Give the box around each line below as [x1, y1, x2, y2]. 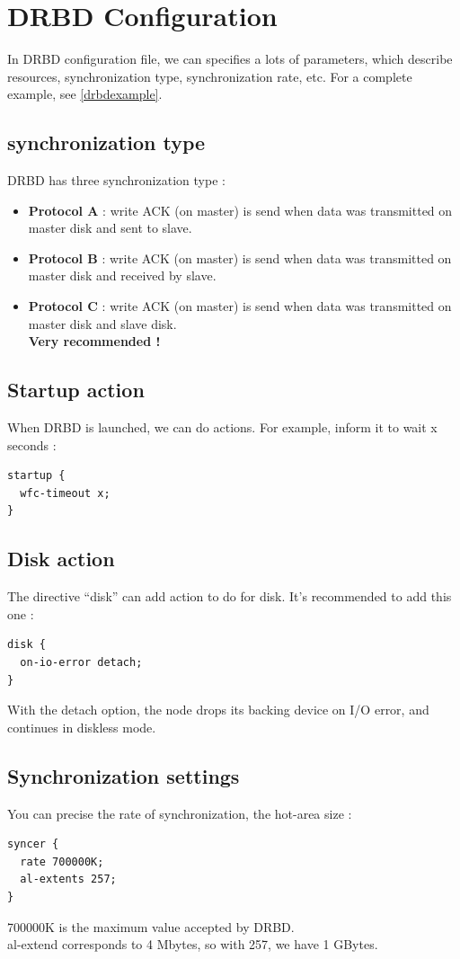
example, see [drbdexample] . [7, 84, 163, 103]
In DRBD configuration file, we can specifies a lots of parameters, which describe [7, 49, 453, 68]
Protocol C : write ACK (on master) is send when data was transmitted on [28, 297, 452, 315]
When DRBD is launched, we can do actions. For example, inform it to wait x [7, 418, 438, 437]
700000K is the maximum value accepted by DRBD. [7, 917, 295, 936]
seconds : [7, 435, 57, 454]
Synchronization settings [7, 761, 240, 789]
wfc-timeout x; [20, 486, 111, 500]
